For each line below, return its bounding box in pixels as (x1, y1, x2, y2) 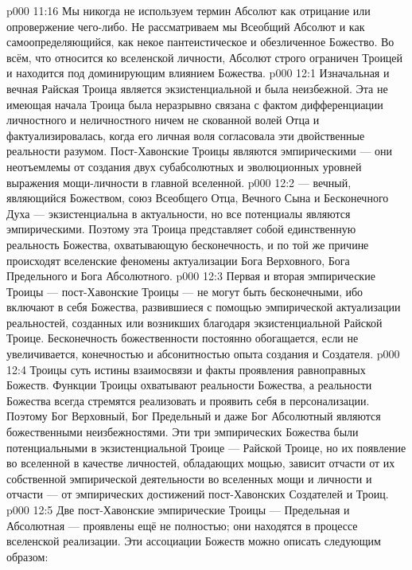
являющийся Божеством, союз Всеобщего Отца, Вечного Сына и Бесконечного (6, 189, 389, 206)
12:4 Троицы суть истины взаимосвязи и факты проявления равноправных (6, 361, 366, 377)
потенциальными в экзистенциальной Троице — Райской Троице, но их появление (6, 439, 406, 455)
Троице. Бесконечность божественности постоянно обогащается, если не (6, 330, 359, 346)
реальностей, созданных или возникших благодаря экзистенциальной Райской (6, 314, 383, 330)
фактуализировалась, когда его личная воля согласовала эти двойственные (6, 127, 365, 143)
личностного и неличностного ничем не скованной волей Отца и (6, 111, 320, 128)
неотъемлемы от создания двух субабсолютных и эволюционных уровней (6, 158, 362, 174)
